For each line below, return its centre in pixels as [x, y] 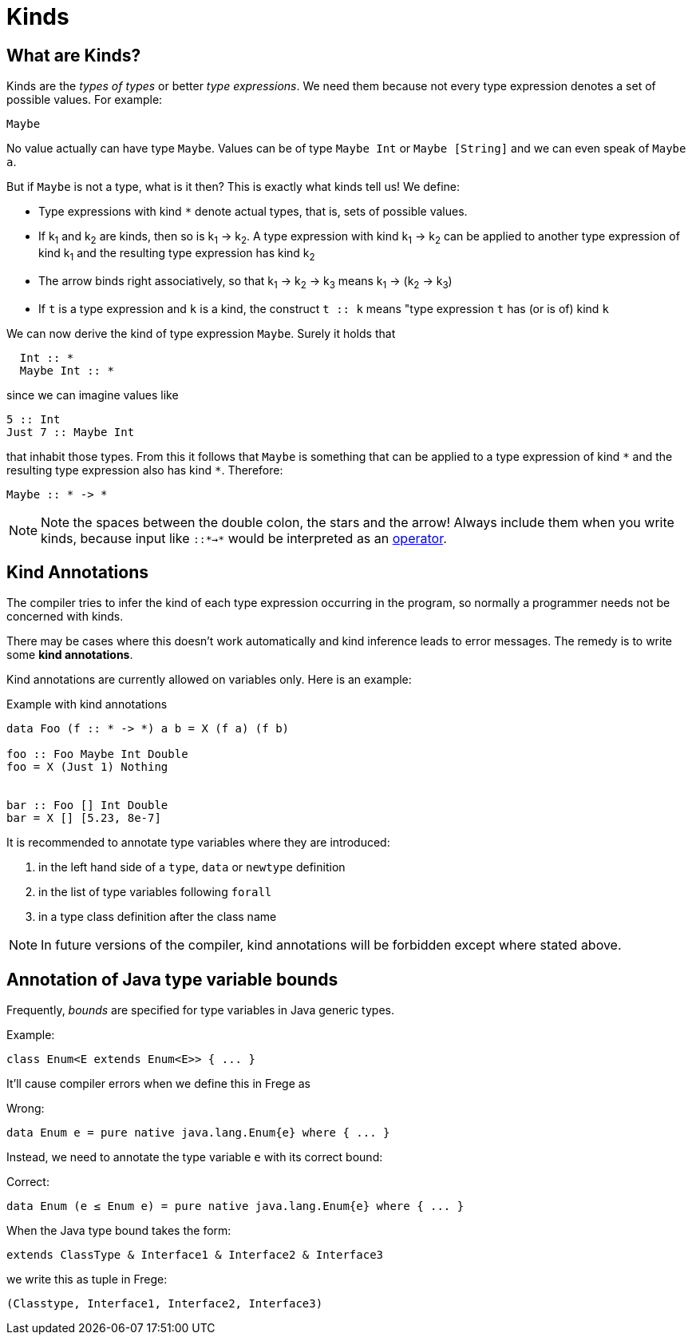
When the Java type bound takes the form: [119, 1231]
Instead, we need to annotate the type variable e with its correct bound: [195, 1157]
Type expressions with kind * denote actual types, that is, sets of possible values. [253, 212]
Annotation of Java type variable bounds [172, 979]
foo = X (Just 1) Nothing [87, 767]
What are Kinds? [74, 55]
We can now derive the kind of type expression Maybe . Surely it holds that [201, 333]
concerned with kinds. [65, 617]
